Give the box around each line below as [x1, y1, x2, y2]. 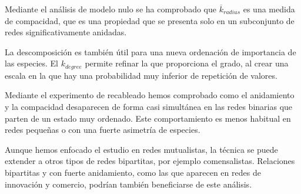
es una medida [243, 3, 295, 15]
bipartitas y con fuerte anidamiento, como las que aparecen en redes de [5, 166, 261, 178]
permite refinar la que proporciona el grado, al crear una [85, 57, 289, 69]
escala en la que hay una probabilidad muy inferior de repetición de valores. [5, 69, 277, 81]
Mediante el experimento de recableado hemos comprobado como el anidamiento [5, 89, 295, 101]
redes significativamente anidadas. [5, 26, 127, 38]
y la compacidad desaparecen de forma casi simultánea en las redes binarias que [5, 101, 293, 113]
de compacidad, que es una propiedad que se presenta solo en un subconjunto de [5, 14, 295, 26]
